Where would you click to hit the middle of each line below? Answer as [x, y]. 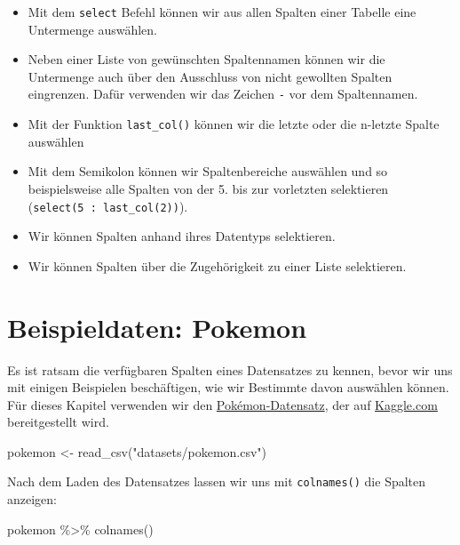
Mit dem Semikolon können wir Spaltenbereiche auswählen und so [208, 171]
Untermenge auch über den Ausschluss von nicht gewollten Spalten [210, 76]
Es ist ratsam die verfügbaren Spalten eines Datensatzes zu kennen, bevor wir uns [230, 369]
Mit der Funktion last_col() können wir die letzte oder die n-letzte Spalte [234, 124]
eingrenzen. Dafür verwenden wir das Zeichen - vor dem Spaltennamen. [223, 94]
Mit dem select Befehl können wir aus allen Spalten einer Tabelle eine [222, 12]
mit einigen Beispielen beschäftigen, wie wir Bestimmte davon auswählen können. [228, 387]
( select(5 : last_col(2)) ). [108, 206]
